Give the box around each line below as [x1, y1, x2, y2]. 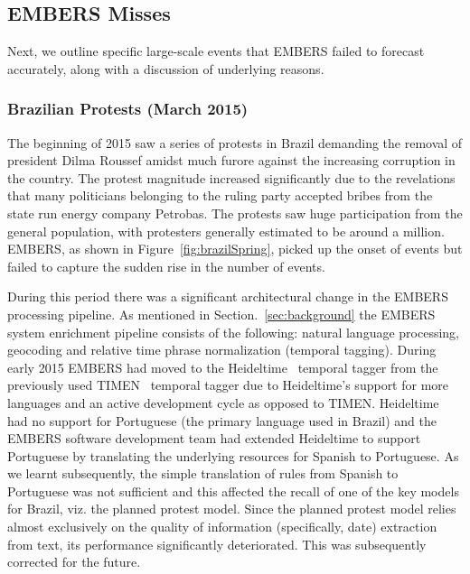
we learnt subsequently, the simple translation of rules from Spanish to [7, 464, 399, 483]
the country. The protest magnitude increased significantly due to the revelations [7, 168, 456, 187]
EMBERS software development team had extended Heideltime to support [7, 429, 421, 448]
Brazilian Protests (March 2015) [7, 97, 249, 120]
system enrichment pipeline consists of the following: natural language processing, [7, 322, 459, 341]
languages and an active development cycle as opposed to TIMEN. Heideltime [7, 393, 439, 412]
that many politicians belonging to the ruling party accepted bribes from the [7, 186, 433, 205]
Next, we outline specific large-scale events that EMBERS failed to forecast [7, 42, 425, 60]
